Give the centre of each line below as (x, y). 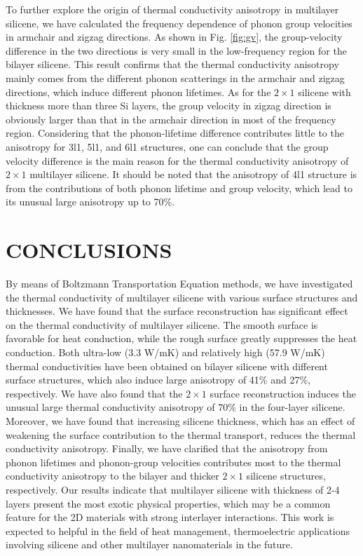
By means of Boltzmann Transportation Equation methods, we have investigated (179, 284)
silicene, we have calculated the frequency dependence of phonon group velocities (179, 23)
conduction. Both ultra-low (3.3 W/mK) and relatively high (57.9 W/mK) (165, 352)
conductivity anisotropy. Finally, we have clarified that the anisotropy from (167, 448)
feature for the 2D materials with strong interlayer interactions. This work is (170, 517)
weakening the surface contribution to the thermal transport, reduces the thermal (181, 434)
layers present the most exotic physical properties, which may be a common (168, 503)
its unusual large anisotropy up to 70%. (90, 202)
